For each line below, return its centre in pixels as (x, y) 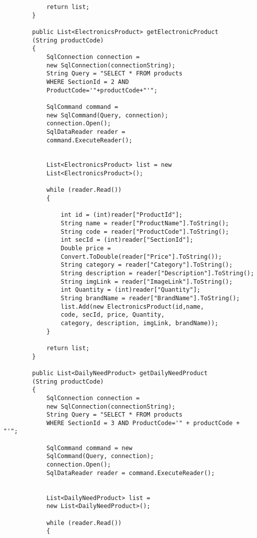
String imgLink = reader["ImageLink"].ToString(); (147, 281)
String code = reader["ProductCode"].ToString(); (145, 232)
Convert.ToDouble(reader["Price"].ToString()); (141, 257)
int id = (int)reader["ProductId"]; (121, 215)
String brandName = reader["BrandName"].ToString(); (150, 298)
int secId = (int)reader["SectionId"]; (127, 240)
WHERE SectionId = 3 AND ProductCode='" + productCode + (143, 423)
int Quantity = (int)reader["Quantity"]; (130, 290)
